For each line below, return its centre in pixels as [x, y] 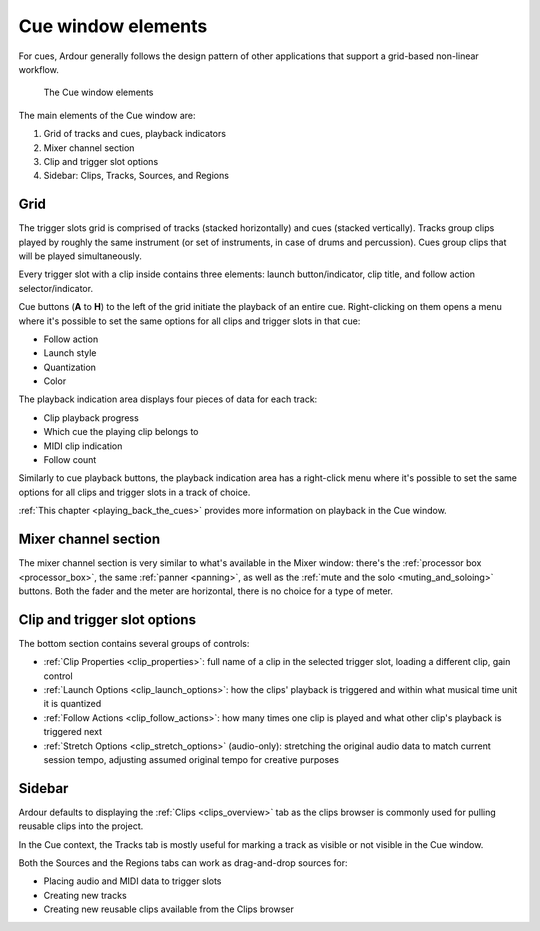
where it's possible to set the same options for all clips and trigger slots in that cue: [189, 321]
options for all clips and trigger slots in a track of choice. [134, 492]
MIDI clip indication [83, 446]
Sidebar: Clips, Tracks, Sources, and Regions [136, 176]
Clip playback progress [91, 417]
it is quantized [72, 704]
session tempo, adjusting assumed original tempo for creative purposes [191, 759]
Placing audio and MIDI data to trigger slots [132, 881]
